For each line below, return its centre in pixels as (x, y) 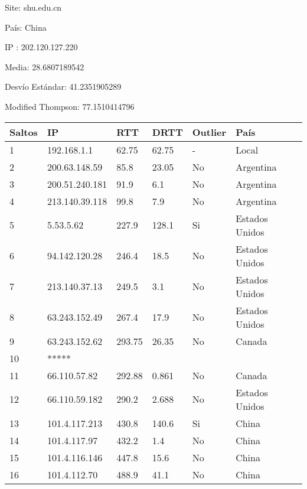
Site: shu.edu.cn (33, 7)
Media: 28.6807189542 (45, 66)
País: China (26, 27)
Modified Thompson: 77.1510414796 (70, 106)
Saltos (24, 132)
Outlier (209, 132)
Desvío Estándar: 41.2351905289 (63, 87)
